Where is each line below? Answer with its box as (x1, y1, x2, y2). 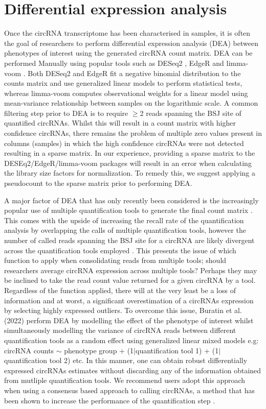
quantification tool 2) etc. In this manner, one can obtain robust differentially (4, 355, 248, 366)
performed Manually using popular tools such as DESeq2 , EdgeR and (4, 57, 224, 68)
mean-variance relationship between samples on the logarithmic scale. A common (4, 98, 258, 108)
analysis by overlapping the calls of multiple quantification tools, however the (4, 225, 246, 235)
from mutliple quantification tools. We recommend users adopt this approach (4, 375, 246, 386)
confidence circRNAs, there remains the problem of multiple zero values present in (4, 128, 262, 138)
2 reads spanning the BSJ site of (140, 107, 241, 118)
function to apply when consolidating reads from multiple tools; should (4, 255, 227, 266)
